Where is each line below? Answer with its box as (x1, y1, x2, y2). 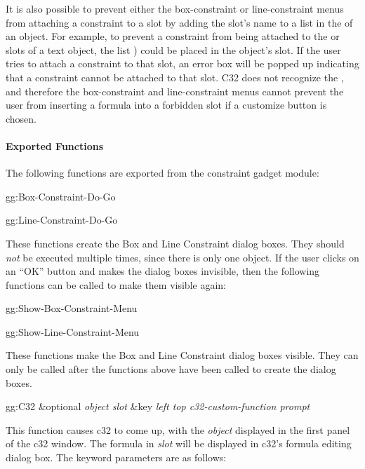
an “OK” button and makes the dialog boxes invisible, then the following (6, 264, 320, 278)
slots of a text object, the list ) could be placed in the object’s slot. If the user (6, 42, 341, 57)
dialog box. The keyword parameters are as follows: (6, 450, 227, 465)
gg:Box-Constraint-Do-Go (6, 189, 116, 203)
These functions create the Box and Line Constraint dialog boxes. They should (6, 236, 345, 250)
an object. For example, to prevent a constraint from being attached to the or (6, 29, 340, 43)
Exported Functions (6, 138, 104, 153)
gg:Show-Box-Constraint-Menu (6, 301, 138, 315)
